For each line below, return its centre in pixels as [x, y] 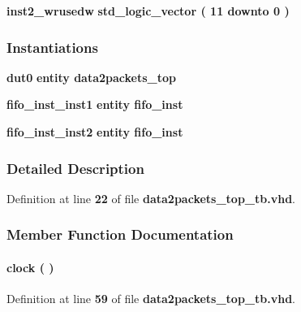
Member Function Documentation [120, 234]
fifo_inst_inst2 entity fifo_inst [95, 132]
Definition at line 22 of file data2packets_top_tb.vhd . [151, 198]
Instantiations [52, 47]
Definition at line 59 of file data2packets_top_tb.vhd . [151, 299]
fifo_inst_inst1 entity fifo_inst [95, 104]
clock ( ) [30, 267]
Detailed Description [75, 168]
